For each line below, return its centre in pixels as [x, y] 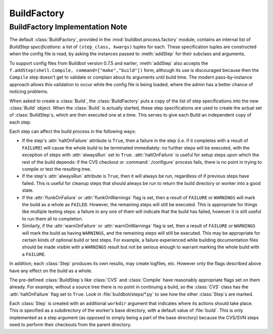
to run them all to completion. [53, 218]
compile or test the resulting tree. [57, 169]
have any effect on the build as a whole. [51, 271]
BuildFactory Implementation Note [68, 27]
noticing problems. [29, 92]
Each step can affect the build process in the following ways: [73, 131]
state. [28, 191]
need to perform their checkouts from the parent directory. [70, 325]
